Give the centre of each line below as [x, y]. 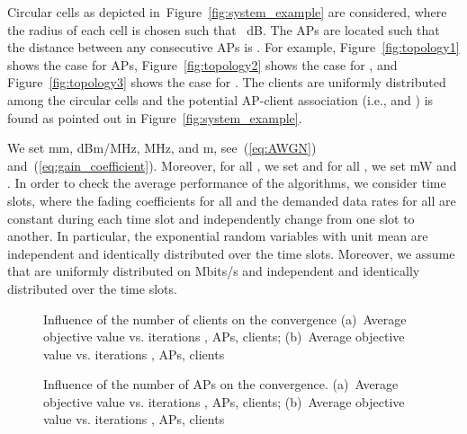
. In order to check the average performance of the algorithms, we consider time [227, 183]
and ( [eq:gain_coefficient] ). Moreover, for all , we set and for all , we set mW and [232, 165]
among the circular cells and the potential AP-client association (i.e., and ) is [220, 99]
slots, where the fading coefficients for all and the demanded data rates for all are [232, 200]
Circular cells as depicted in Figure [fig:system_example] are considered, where [227, 12]
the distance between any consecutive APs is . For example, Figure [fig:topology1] [233, 47]
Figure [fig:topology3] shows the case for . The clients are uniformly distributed [227, 82]
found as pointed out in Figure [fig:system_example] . [155, 117]
